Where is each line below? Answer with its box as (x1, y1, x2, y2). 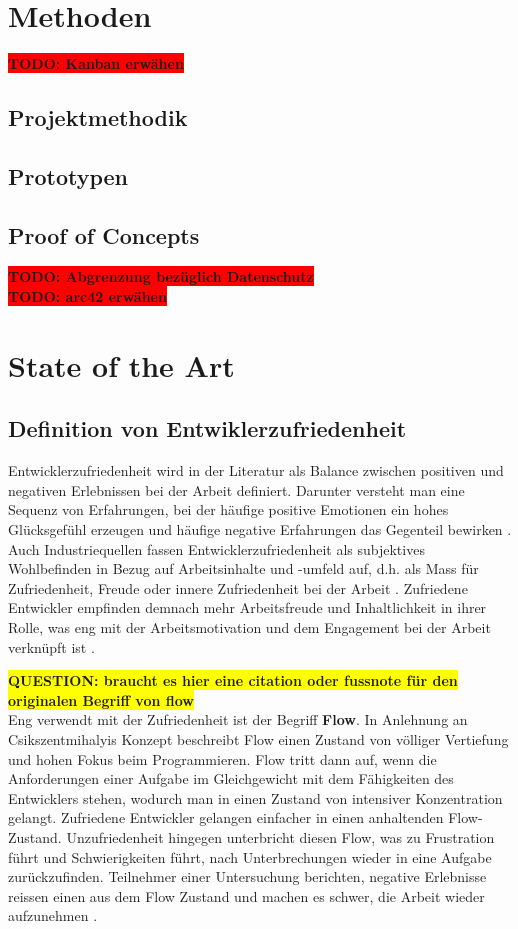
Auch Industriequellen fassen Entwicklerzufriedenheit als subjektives (8, 538, 425, 559)
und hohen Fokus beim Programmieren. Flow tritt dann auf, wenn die (8, 748, 437, 769)
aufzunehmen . (8, 905, 98, 926)
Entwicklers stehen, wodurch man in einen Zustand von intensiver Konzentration (8, 787, 503, 808)
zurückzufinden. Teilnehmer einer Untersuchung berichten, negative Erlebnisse (8, 866, 487, 887)
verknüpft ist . (8, 636, 95, 657)
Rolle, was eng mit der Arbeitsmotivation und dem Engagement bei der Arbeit (8, 617, 491, 637)
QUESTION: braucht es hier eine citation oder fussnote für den (8, 670, 458, 691)
